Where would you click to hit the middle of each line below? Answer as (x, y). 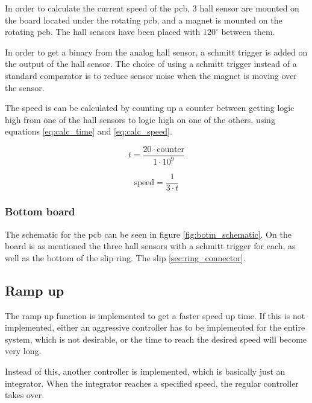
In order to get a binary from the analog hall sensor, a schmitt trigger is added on (156, 52)
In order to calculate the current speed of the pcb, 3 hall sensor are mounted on (152, 8)
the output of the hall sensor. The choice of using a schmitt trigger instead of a (151, 64)
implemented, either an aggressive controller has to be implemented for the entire (155, 327)
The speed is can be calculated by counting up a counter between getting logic (150, 108)
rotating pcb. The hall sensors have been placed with (103, 32)
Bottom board (40, 211)
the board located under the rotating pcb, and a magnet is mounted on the (144, 20)
